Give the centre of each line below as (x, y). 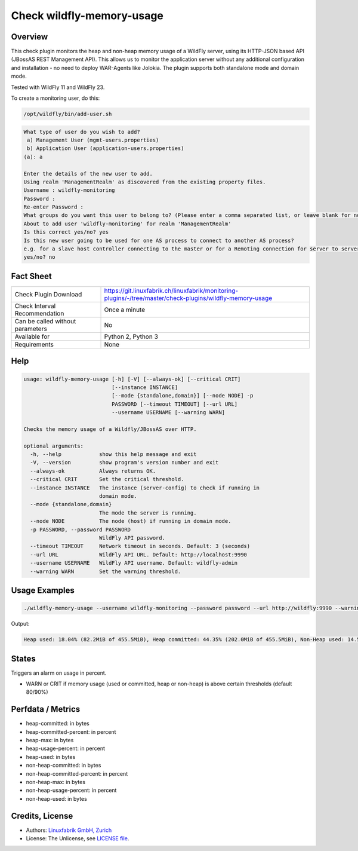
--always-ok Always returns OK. (93, 471)
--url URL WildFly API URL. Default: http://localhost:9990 (139, 555)
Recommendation (39, 313)
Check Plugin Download (48, 294)
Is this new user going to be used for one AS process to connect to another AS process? (159, 240)
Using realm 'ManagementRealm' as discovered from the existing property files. (145, 182)
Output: (20, 624)
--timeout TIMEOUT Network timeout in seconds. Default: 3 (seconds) (140, 546)
